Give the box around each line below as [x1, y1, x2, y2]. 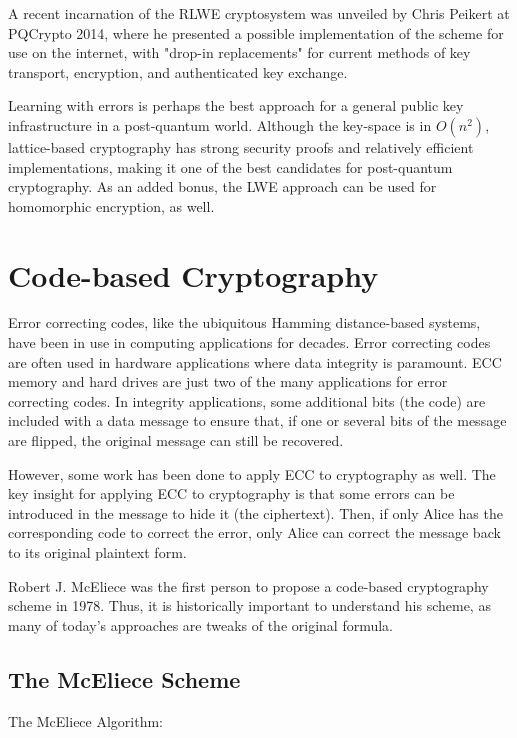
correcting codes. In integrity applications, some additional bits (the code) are [8, 390, 486, 411]
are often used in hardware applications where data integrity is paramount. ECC [8, 351, 502, 372]
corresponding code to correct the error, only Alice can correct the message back [8, 522, 501, 543]
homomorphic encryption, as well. [8, 195, 215, 216]
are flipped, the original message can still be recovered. [8, 430, 344, 451]
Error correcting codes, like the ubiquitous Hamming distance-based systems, [8, 312, 481, 333]
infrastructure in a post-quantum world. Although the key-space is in [8, 114, 432, 135]
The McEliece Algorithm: [8, 710, 164, 731]
